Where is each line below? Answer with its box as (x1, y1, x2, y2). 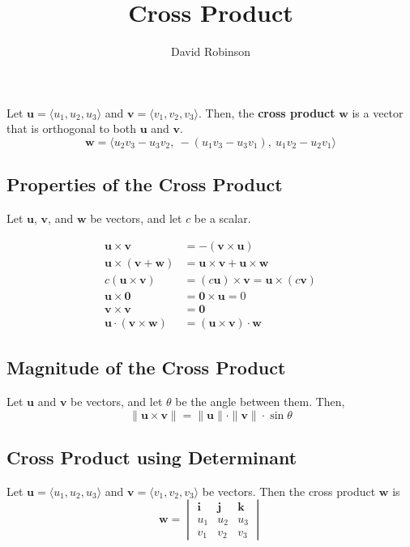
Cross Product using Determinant (6, 445, 297, 470)
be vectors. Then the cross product (202, 482, 376, 499)
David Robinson (170, 43, 251, 60)
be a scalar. (194, 210, 251, 227)
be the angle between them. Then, (175, 393, 345, 410)
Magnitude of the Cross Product (6, 355, 286, 380)
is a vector (352, 104, 404, 121)
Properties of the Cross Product (6, 172, 283, 197)
